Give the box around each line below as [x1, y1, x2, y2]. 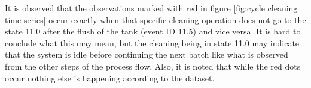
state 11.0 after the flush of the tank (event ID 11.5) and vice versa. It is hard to [5, 25, 301, 37]
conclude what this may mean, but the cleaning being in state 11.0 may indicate [5, 36, 300, 49]
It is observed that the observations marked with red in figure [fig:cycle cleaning [5, 2, 298, 14]
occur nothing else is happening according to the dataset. [5, 71, 215, 84]
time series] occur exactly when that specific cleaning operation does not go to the [5, 13, 306, 26]
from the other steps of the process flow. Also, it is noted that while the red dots [5, 59, 301, 72]
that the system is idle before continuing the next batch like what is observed [5, 48, 288, 61]
